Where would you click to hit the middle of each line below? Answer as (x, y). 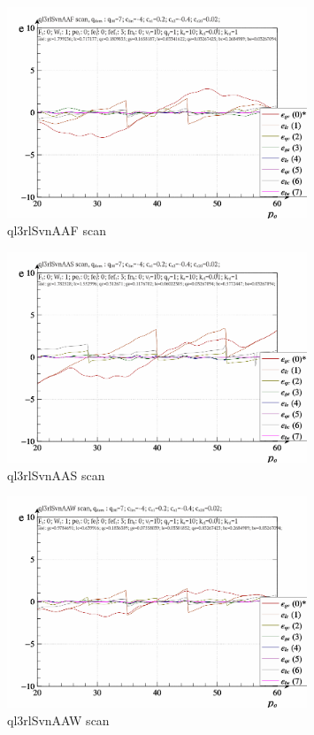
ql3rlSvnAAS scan (56, 475)
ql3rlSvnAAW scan (58, 720)
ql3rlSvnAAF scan (57, 230)
